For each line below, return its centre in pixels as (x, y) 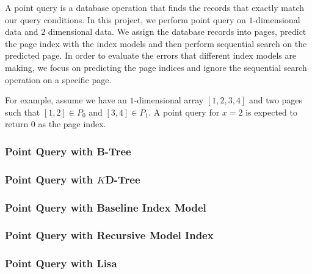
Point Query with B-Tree (68, 151)
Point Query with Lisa (61, 263)
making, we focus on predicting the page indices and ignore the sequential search (156, 67)
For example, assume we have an (66, 100)
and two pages (276, 100)
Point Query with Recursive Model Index (109, 235)
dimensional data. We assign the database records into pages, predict (177, 31)
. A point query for (184, 112)
